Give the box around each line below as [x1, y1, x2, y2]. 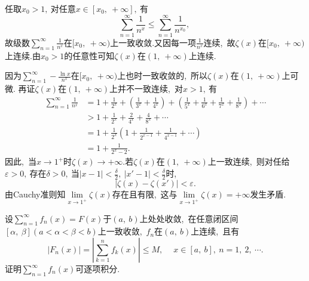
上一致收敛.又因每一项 [110, 36, 197, 48]
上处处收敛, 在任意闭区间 [139, 212, 238, 224]
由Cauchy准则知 [5, 187, 66, 200]
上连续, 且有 [191, 225, 240, 237]
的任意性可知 [64, 49, 115, 61]
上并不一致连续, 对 [109, 82, 183, 94]
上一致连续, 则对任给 [207, 155, 290, 168]
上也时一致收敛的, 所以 [117, 69, 208, 82]
